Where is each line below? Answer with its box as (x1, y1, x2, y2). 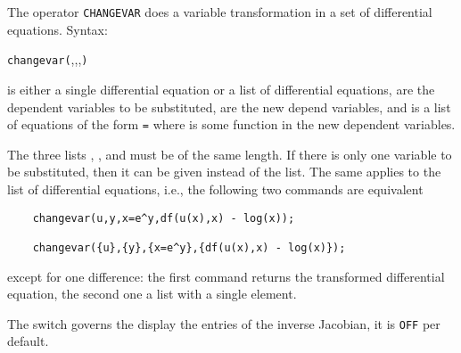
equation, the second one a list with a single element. (7, 284, 297, 303)
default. (7, 332, 49, 350)
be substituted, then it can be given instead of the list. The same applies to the (7, 162, 441, 181)
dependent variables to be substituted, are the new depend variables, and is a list (7, 97, 451, 116)
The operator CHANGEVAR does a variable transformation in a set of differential (7, 3, 432, 21)
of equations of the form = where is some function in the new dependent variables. (7, 115, 456, 134)
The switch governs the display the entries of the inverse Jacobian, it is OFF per (7, 314, 440, 332)
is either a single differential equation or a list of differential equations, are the (7, 79, 435, 98)
